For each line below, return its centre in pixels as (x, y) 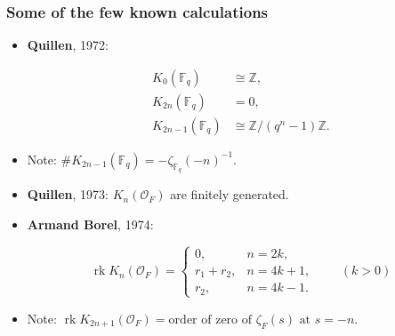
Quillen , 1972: (68, 45)
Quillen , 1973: (68, 194)
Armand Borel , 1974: (90, 224)
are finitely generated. (230, 194)
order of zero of (210, 320)
